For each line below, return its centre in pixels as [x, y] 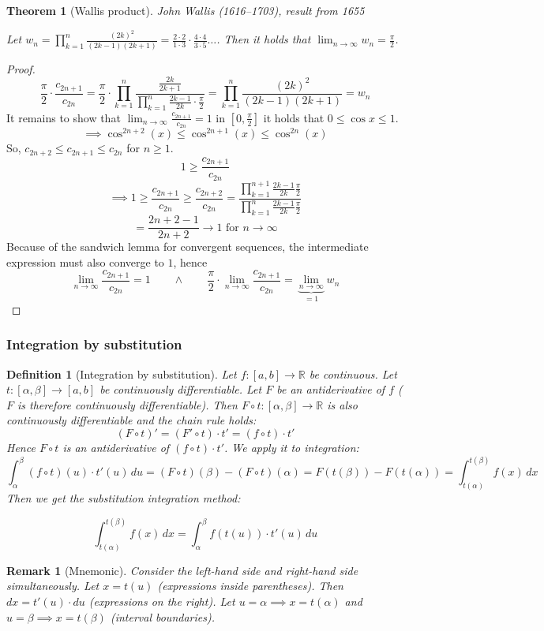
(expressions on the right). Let [162, 601]
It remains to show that [64, 117]
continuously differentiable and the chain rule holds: [131, 420]
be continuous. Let [353, 373]
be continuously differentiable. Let [181, 389]
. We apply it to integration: [291, 448]
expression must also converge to [85, 261]
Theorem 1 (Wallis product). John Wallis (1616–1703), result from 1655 [186, 10]
